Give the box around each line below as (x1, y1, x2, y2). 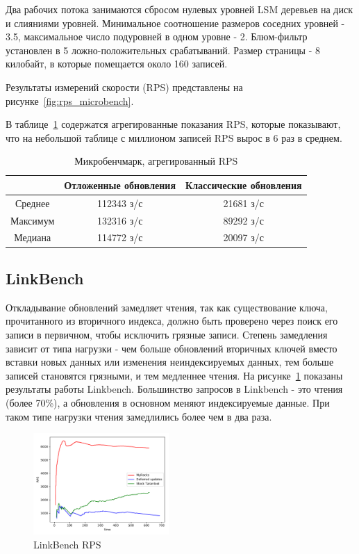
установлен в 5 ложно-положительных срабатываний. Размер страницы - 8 (6, 42, 321, 57)
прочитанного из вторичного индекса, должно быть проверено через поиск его (6, 313, 338, 328)
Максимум (10, 213, 55, 227)
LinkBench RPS (33, 537, 101, 551)
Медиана (14, 230, 51, 245)
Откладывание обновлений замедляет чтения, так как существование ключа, (6, 300, 328, 314)
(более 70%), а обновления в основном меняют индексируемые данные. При (6, 395, 330, 409)
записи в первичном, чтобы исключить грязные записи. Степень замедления (6, 327, 328, 341)
